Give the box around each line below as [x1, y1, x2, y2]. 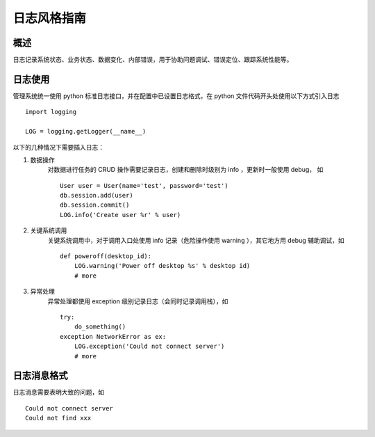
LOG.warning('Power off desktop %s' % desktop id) [74, 262, 251, 270]
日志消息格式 [12, 370, 68, 382]
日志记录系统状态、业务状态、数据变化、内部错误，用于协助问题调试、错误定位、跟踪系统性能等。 [12, 56, 293, 64]
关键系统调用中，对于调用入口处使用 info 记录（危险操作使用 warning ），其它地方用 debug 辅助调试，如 [47, 236, 344, 244]
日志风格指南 [12, 10, 87, 26]
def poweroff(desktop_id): [60, 253, 152, 260]
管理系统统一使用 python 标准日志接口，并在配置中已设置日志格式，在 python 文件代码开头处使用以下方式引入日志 [12, 91, 340, 100]
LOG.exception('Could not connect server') [74, 342, 225, 351]
